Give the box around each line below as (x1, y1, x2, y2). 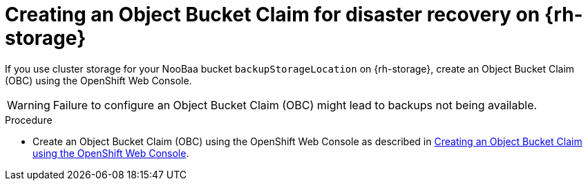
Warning (7, 97, 50, 112)
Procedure (5, 113, 53, 126)
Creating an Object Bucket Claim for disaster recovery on (5, 3, 540, 26)
